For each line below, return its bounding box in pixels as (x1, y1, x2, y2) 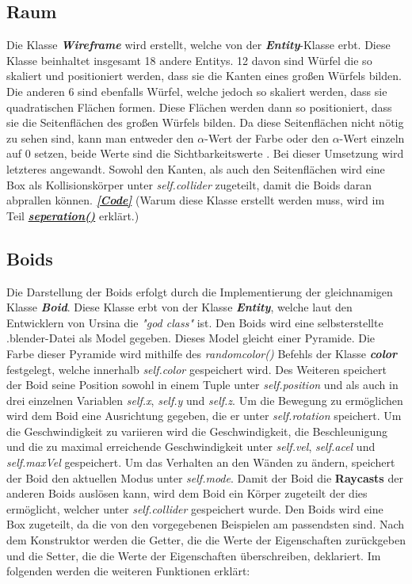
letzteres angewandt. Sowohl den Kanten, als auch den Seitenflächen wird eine (6, 160, 385, 177)
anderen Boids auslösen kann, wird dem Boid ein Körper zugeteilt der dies (6, 485, 368, 502)
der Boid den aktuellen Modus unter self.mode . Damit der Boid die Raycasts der (6, 469, 403, 486)
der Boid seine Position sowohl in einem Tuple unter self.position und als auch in (6, 376, 399, 393)
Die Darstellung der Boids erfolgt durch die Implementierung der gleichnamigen (6, 283, 393, 300)
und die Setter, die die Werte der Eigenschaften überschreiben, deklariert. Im (6, 547, 381, 563)
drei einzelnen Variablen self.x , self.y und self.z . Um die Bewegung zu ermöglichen (6, 391, 403, 408)
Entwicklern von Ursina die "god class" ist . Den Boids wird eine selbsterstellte (6, 314, 383, 330)
